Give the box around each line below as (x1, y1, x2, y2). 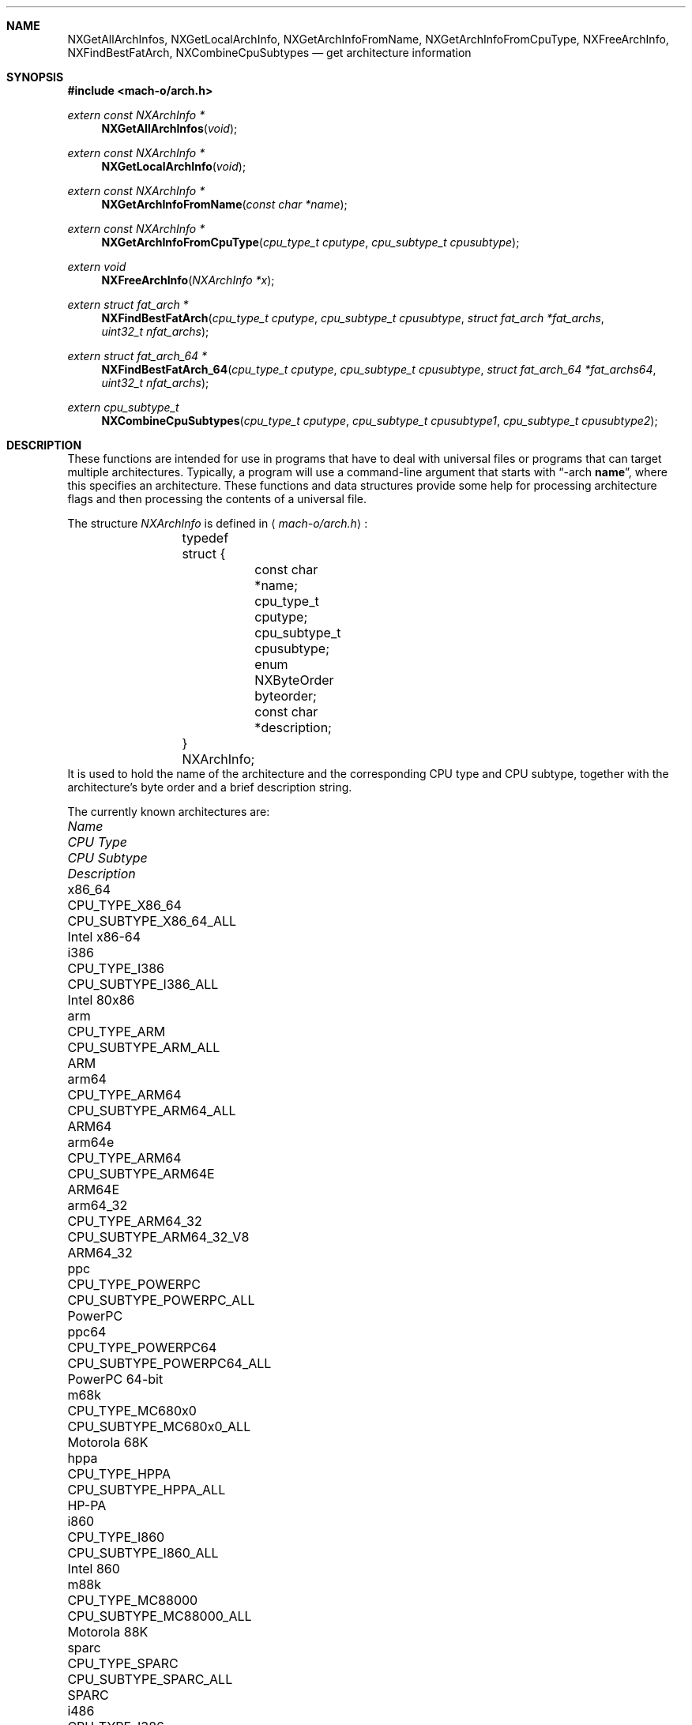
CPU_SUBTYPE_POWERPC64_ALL (67, 1355, 272, 1371)
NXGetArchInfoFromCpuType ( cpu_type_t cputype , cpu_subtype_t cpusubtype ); (101, 235, 520, 249)
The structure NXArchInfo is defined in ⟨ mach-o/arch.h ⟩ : (67, 517, 368, 530)
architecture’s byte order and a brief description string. (67, 780, 352, 794)
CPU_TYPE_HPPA (67, 1466, 171, 1482)
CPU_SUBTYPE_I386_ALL (67, 976, 219, 992)
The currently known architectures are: (67, 805, 270, 818)
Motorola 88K (67, 1624, 149, 1640)
